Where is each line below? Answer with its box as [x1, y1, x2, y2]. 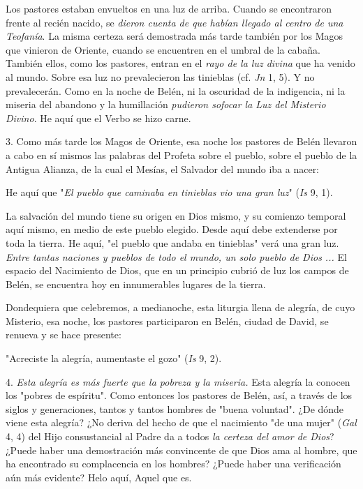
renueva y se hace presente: [6, 327, 121, 342]
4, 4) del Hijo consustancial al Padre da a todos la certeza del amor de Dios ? [6, 429, 334, 444]
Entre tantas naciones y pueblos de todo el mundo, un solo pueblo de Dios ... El [6, 249, 347, 264]
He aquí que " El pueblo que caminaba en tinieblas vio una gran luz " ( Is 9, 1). [6, 185, 333, 200]
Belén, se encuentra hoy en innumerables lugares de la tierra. [6, 276, 266, 291]
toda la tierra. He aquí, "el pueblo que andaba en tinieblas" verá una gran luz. [6, 235, 339, 250]
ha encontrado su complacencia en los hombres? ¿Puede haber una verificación [6, 456, 341, 471]
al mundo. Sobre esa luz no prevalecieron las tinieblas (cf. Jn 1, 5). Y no [6, 69, 315, 84]
